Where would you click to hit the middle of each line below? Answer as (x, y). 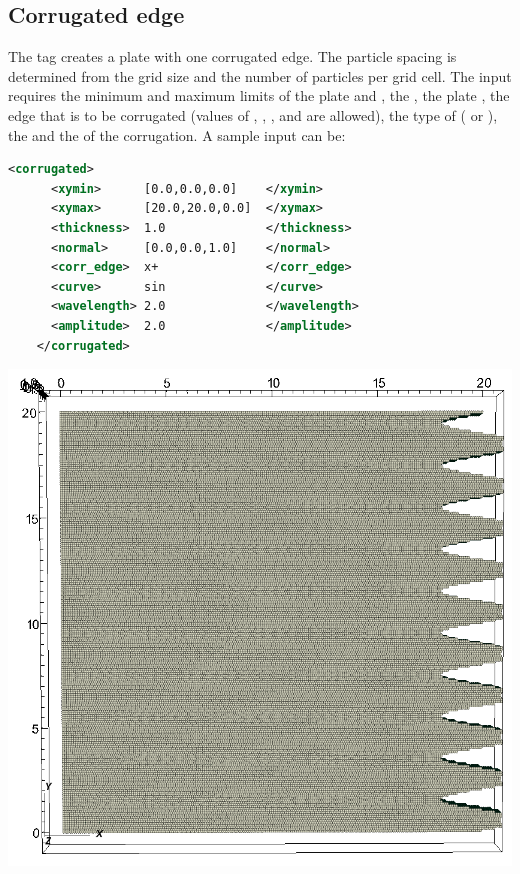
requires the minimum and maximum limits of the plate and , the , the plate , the (259, 95)
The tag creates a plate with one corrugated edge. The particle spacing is (232, 56)
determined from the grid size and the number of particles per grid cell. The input (260, 75)
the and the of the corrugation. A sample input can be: (177, 134)
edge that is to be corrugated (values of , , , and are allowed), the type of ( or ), (253, 114)
